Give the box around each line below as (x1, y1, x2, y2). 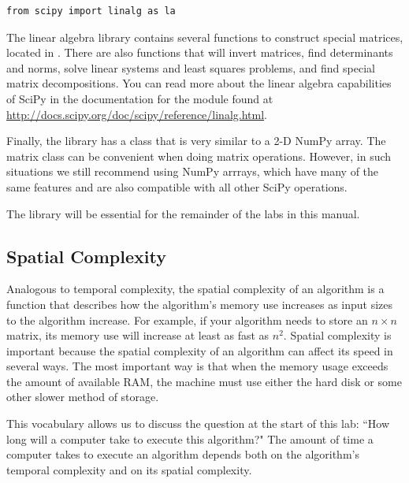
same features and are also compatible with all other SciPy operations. (6, 178, 348, 195)
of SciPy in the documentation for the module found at (6, 90, 273, 106)
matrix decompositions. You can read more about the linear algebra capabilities (6, 75, 392, 91)
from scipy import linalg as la (6, 6, 176, 17)
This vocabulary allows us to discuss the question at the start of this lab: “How (6, 415, 390, 432)
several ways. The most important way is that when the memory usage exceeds (6, 358, 389, 374)
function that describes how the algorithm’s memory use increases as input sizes (6, 295, 393, 312)
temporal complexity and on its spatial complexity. (6, 461, 252, 477)
